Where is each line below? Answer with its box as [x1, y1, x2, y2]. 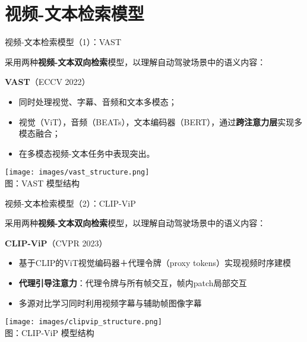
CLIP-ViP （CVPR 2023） [5, 236, 107, 249]
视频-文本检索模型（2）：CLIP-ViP [5, 197, 136, 209]
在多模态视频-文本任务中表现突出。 [18, 147, 155, 159]
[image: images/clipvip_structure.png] [5, 318, 162, 327]
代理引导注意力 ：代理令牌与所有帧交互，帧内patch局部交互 [18, 276, 247, 289]
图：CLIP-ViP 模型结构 [5, 326, 94, 338]
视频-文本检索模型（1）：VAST [5, 36, 121, 48]
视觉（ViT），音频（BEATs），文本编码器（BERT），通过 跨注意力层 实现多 [18, 115, 303, 128]
